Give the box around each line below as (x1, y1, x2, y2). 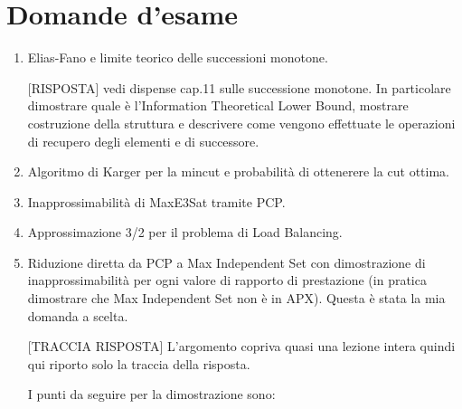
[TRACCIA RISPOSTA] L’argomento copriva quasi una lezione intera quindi (27, 337, 456, 356)
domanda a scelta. (27, 306, 128, 325)
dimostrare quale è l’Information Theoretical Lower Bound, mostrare (27, 96, 409, 115)
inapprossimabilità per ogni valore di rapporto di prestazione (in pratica (27, 271, 427, 290)
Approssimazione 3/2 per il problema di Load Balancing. (27, 223, 343, 242)
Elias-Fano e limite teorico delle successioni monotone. (27, 48, 328, 67)
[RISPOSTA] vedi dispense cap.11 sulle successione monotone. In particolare (27, 78, 451, 97)
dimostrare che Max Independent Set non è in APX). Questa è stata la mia (27, 289, 446, 308)
